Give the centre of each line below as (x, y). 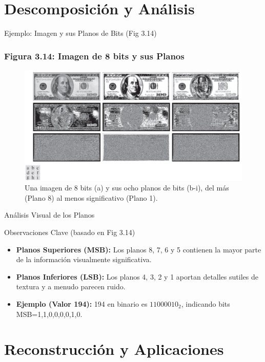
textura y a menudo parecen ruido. (71, 286)
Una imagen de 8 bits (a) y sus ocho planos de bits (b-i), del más (127, 188)
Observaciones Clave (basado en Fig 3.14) (70, 232)
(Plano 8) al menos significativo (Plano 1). (91, 197)
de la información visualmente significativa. (84, 259)
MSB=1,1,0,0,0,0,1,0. (49, 314)
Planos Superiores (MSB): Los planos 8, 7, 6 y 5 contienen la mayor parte (139, 249)
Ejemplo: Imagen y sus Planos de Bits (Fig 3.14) (80, 33)
